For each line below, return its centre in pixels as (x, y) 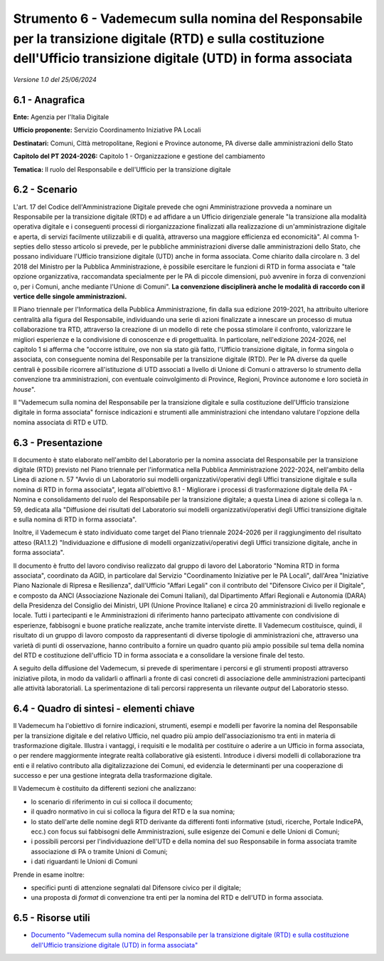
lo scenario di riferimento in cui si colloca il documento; (112, 801)
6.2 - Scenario (46, 190)
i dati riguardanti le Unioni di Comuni (84, 861)
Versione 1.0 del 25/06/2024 (55, 80)
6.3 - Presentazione (58, 443)
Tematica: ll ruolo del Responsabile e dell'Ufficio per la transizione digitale (122, 169)
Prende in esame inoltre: (49, 874)
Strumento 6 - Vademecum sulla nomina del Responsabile (188, 19)
